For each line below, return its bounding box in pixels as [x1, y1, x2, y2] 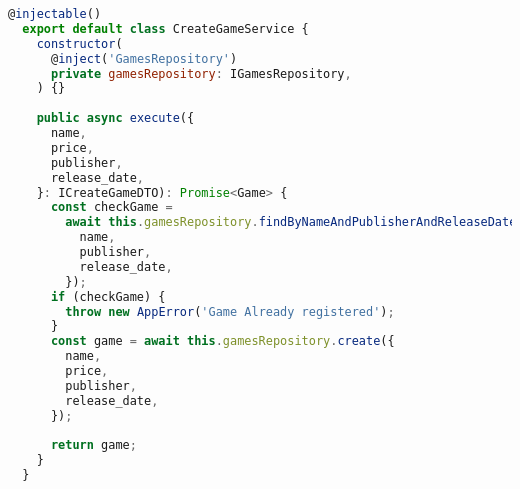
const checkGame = [50, 200, 173, 215]
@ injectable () [8, 7, 102, 21]
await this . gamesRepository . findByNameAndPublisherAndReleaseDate [65, 215, 517, 230]
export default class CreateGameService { [22, 21, 309, 36]
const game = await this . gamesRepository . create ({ [50, 334, 395, 349]
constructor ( [36, 36, 123, 51]
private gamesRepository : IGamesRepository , [50, 66, 352, 81]
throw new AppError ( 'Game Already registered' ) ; [65, 304, 395, 319]
